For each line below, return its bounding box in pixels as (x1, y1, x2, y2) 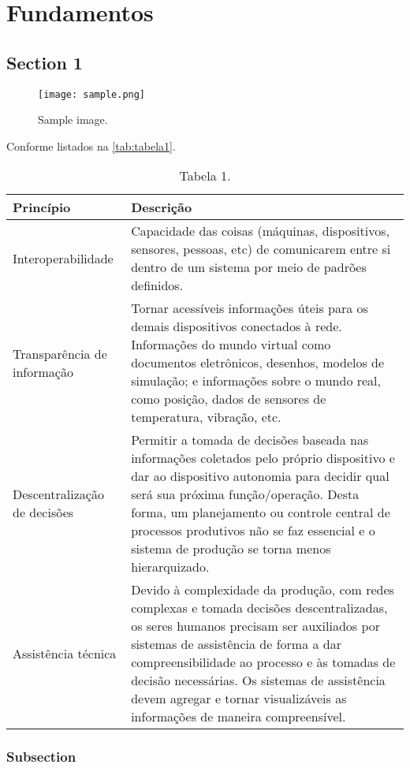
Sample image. (38, 111, 108, 128)
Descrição (131, 198, 192, 217)
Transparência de (13, 344, 107, 363)
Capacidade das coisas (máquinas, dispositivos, (131, 222, 389, 240)
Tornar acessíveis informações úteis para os (131, 299, 368, 318)
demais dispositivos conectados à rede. (131, 317, 342, 336)
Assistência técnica (13, 643, 117, 662)
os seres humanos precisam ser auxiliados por (131, 617, 381, 636)
